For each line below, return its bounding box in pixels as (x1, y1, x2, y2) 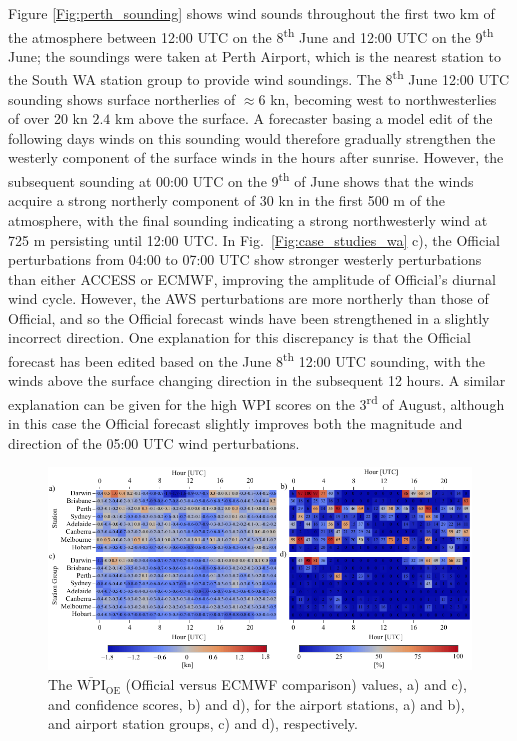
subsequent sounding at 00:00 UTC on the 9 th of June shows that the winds (8, 168, 474, 191)
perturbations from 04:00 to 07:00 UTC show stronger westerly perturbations (8, 249, 482, 270)
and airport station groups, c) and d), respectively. (48, 713, 358, 734)
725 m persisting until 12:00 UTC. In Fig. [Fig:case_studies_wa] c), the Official (8, 229, 500, 250)
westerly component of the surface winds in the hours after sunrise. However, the (8, 147, 504, 168)
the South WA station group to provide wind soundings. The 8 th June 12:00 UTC (8, 66, 510, 90)
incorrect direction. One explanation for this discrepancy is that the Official (8, 327, 471, 348)
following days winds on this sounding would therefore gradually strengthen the (8, 127, 496, 148)
